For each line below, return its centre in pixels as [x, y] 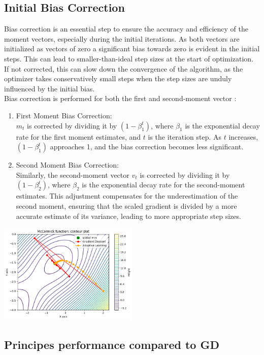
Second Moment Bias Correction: [67, 165]
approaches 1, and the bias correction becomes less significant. [147, 147]
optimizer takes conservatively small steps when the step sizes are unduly [118, 78]
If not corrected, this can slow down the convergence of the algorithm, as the [124, 68]
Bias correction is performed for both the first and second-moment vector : [120, 98]
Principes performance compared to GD [112, 345]
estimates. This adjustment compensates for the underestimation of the [127, 196]
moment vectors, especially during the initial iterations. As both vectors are [122, 38]
